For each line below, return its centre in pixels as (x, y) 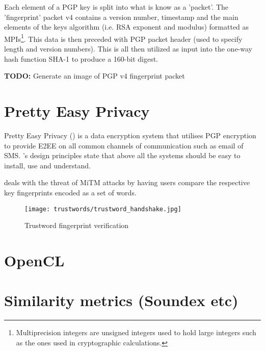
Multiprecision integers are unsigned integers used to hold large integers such (136, 332)
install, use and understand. (47, 165)
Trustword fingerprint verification (77, 225)
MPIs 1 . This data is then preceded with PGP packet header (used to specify (123, 38)
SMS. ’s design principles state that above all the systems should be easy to (122, 155)
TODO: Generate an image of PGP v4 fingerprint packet (95, 76)
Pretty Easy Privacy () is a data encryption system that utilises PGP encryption (130, 135)
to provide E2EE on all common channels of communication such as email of (124, 145)
